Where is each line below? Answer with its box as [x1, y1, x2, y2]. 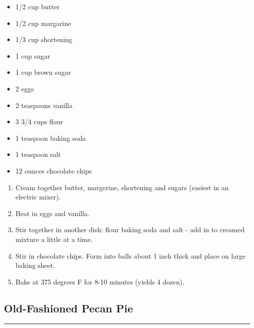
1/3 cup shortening [15, 34, 72, 44]
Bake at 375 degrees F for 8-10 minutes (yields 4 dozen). [15, 276, 185, 286]
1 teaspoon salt [15, 149, 61, 159]
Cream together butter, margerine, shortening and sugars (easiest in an [15, 182, 229, 192]
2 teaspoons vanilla [15, 100, 73, 110]
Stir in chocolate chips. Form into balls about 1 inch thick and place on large [15, 250, 246, 261]
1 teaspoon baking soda [15, 132, 86, 143]
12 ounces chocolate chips [15, 165, 92, 175]
